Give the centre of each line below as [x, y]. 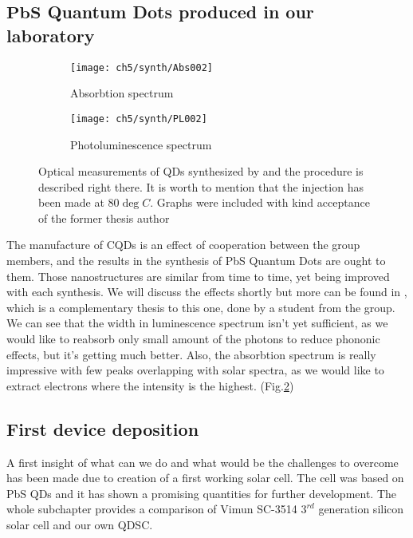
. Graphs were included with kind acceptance [260, 202]
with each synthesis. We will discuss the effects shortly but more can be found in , [207, 292]
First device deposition [103, 428]
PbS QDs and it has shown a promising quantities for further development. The [202, 493]
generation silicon [361, 509]
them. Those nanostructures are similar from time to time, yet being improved [198, 276]
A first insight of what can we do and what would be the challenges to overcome [203, 462]
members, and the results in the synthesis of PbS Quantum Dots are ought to [196, 261]
